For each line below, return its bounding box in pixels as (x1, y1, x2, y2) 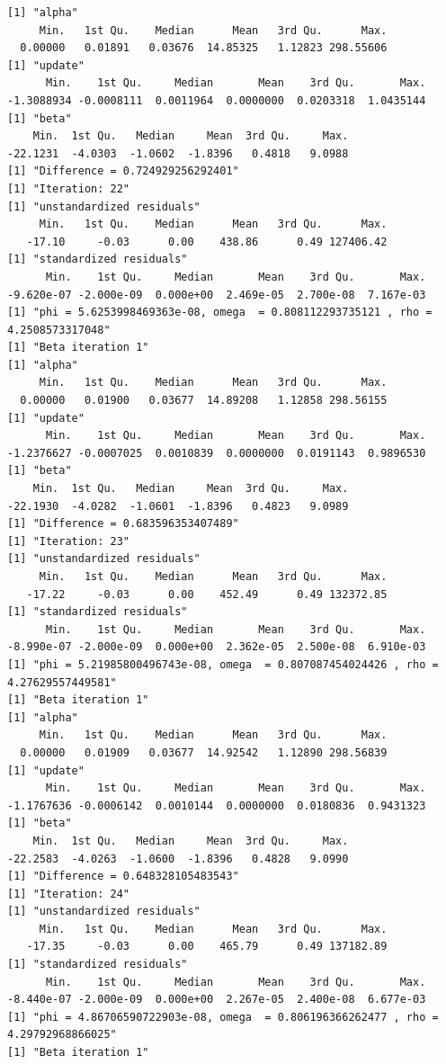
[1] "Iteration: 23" (7, 534, 130, 548)
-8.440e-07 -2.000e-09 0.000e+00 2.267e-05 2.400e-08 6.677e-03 (7, 993, 426, 1006)
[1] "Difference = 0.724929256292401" (7, 165, 239, 178)
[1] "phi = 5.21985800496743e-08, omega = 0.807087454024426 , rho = (7, 657, 439, 671)
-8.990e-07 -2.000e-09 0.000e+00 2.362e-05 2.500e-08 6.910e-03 (7, 640, 426, 654)
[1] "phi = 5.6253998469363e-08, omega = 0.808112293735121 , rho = (7, 306, 433, 319)
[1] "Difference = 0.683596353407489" (7, 517, 239, 531)
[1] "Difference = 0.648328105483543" (7, 870, 239, 883)
